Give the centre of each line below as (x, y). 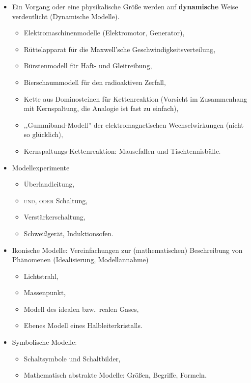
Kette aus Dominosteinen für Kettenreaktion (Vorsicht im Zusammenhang (136, 98)
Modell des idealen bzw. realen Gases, (81, 309)
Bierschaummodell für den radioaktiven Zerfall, (95, 82)
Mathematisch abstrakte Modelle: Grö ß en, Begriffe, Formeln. (115, 375)
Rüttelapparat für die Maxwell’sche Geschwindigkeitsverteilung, (120, 49)
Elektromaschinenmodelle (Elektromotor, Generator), (104, 33)
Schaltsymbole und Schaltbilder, (72, 358)
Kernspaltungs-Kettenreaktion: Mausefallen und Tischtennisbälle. (122, 150)
